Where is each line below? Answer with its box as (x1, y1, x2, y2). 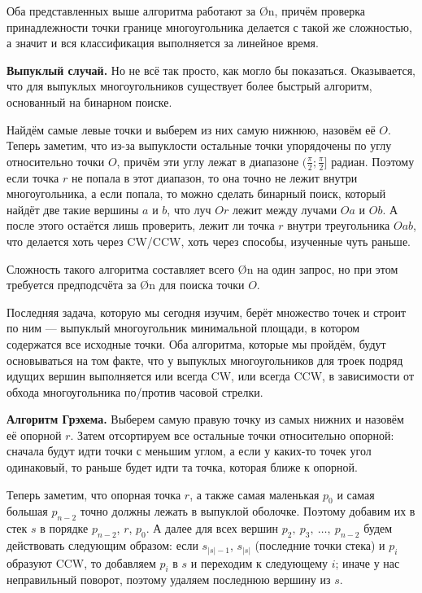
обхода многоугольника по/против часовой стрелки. (7, 383, 263, 400)
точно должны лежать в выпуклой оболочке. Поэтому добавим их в (80, 503, 415, 520)
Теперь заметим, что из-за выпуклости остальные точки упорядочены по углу (7, 137, 392, 154)
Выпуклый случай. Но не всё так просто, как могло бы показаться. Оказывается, (7, 61, 415, 78)
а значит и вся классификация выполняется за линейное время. (7, 34, 319, 51)
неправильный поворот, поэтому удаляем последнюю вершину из (7, 571, 331, 588)
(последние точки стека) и (255, 537, 385, 554)
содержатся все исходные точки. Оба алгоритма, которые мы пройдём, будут (7, 335, 386, 352)
